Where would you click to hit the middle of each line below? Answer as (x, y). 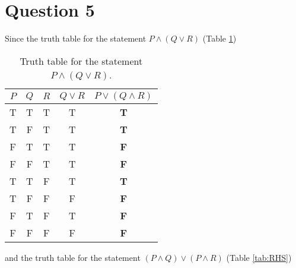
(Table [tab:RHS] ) (259, 257)
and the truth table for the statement (73, 257)
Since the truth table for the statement (76, 38)
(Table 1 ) (219, 38)
